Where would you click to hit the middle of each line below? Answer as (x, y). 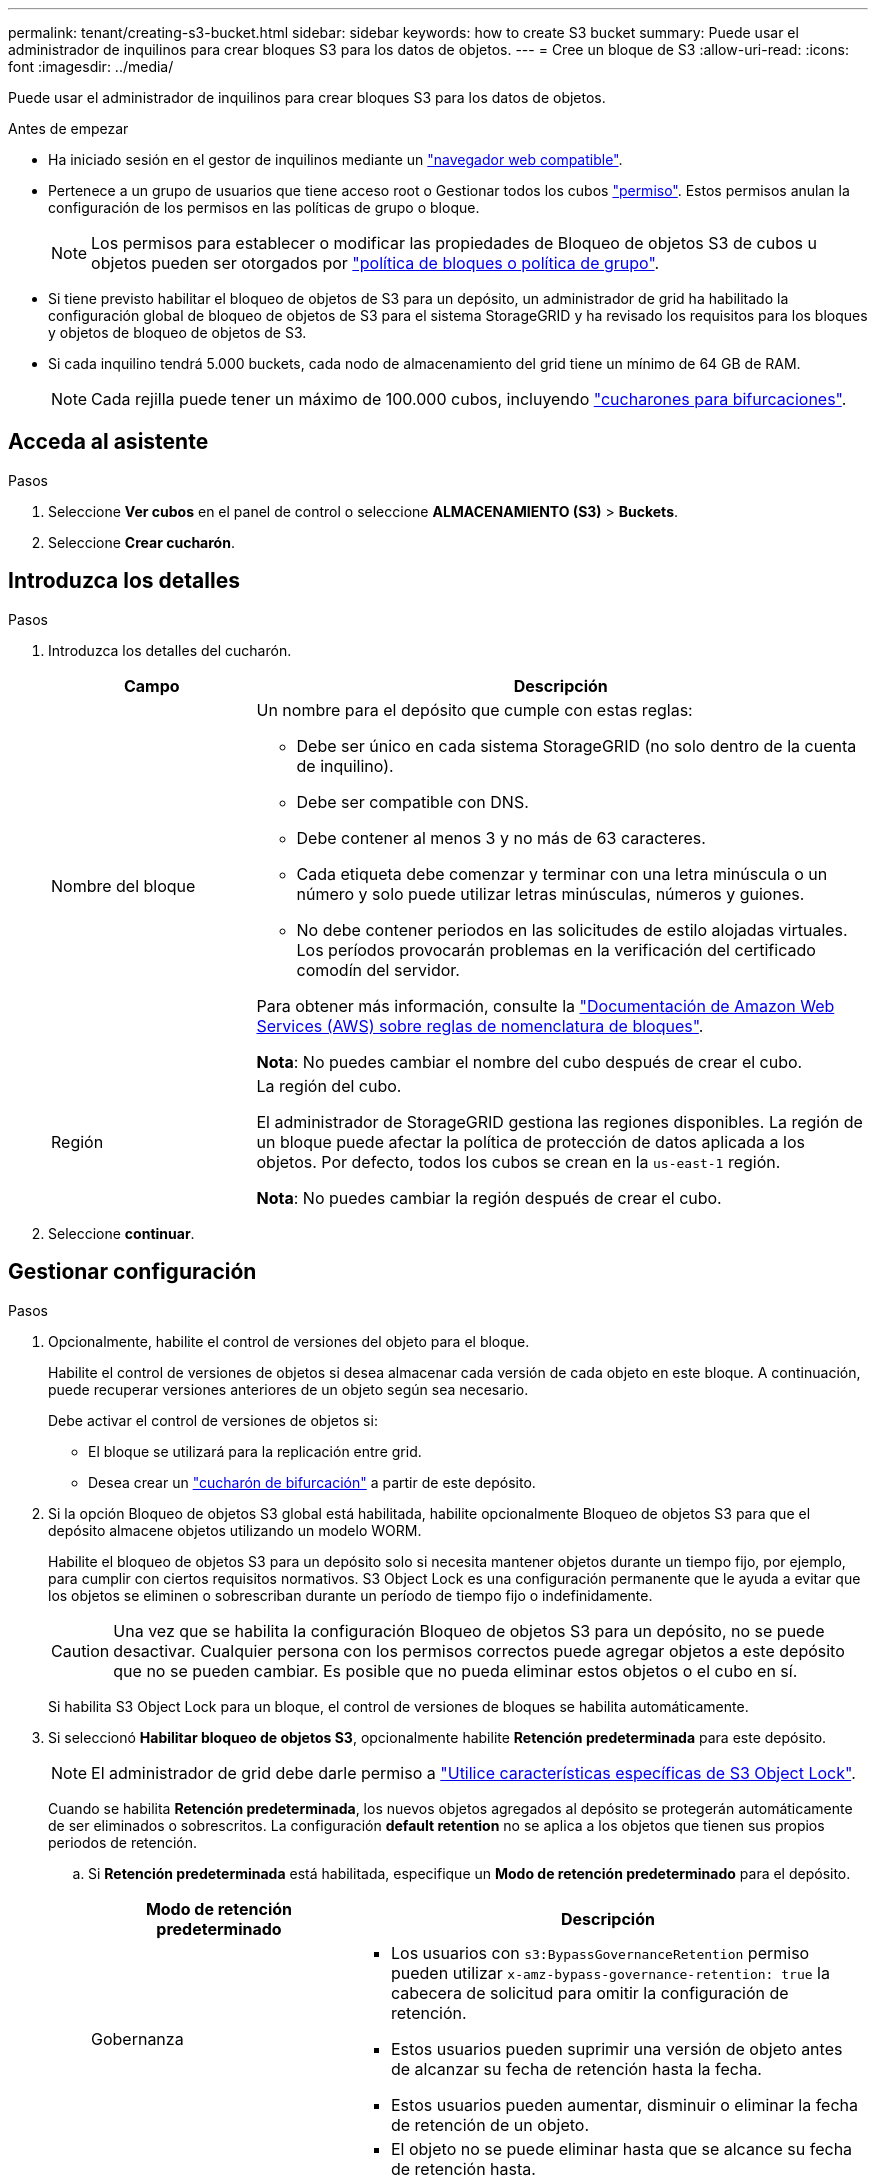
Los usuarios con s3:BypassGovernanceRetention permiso (600, 1952)
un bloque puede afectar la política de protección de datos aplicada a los (530, 1141)
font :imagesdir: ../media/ (91, 66)
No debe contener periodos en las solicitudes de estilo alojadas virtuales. (572, 929)
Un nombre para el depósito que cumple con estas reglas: (474, 709)
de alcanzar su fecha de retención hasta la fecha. (576, 2068)
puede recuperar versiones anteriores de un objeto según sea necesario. (288, 1389)
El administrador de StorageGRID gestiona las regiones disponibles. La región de (559, 1121)
